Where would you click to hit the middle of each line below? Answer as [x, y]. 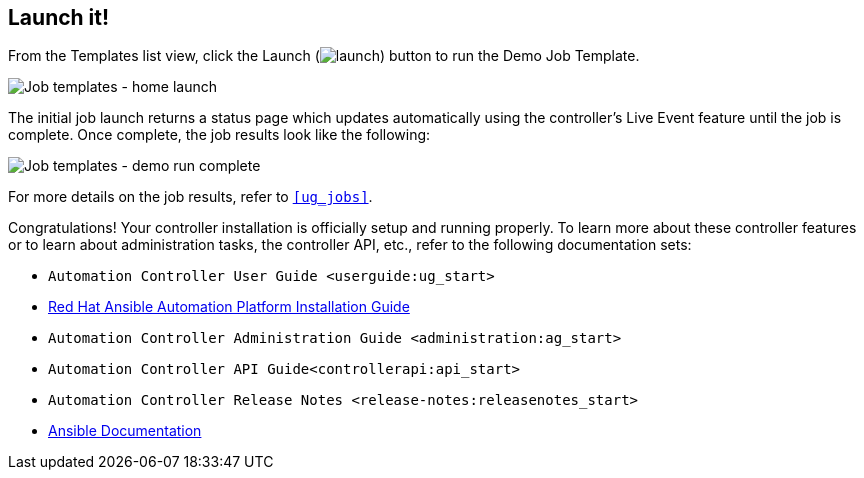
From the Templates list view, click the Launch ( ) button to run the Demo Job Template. [324, 56]
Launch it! [59, 17]
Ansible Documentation [125, 431]
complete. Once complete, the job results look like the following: [219, 135]
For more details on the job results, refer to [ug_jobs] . [190, 197]
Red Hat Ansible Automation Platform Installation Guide [229, 307]
